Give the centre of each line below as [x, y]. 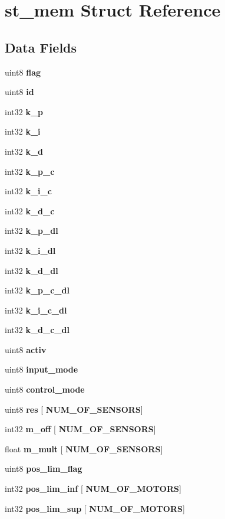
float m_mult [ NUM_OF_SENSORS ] [84, 448]
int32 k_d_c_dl [37, 330]
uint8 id [19, 92]
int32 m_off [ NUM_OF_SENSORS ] [80, 429]
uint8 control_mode [45, 389]
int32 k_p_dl [32, 231]
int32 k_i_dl [30, 250]
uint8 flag [23, 72]
